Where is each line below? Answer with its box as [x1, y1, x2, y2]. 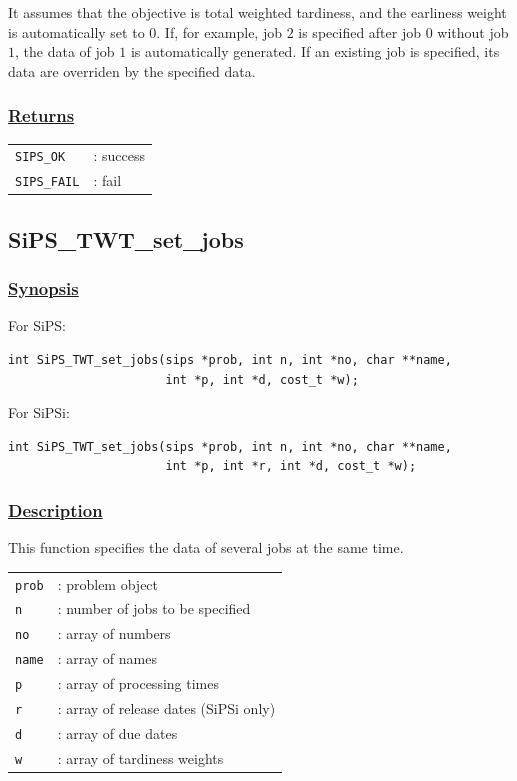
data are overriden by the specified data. [8, 60, 256, 81]
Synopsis [8, 276, 79, 301]
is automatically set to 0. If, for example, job [8, 21, 282, 42]
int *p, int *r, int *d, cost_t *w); [165, 459, 417, 474]
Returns [8, 103, 75, 128]
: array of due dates [57, 723, 178, 743]
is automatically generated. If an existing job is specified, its [130, 41, 500, 62]
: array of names [57, 648, 157, 669]
